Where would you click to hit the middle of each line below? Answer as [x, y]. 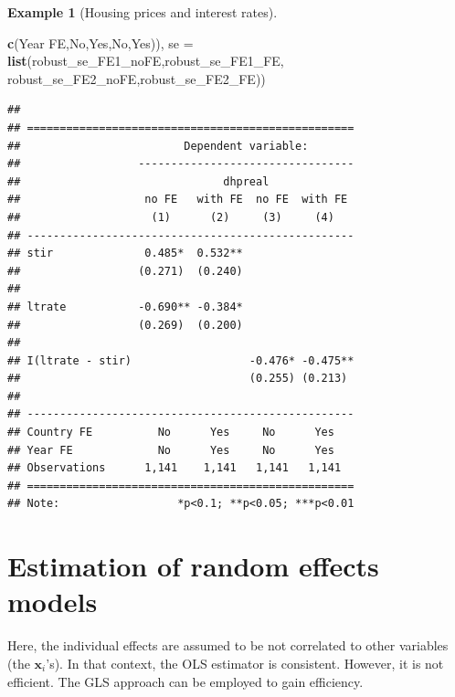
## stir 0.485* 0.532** [125, 253]
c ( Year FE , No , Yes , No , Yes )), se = [101, 42]
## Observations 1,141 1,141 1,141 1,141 [175, 468]
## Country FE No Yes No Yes [171, 433]
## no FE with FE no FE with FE [178, 200]
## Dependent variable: [158, 146]
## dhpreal [138, 181]
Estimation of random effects [193, 566]
